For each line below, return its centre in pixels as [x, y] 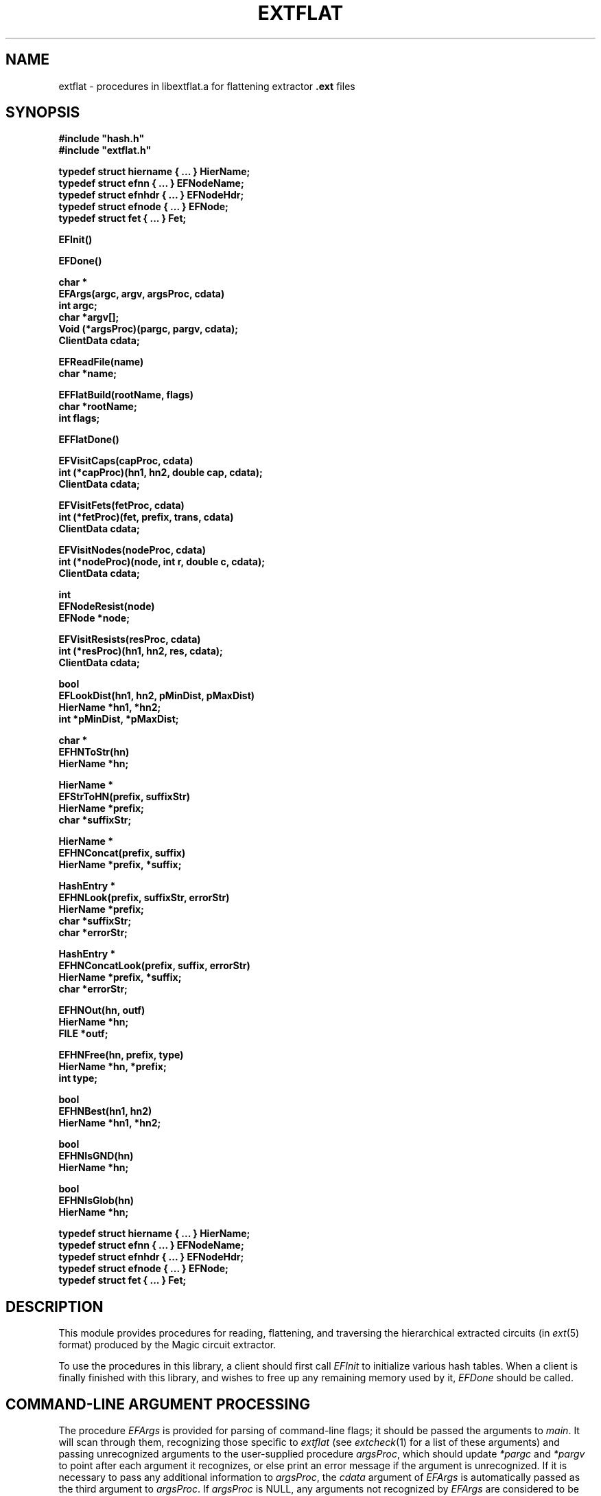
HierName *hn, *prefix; [113, 1067]
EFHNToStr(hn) [94, 752]
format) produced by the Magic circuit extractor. [167, 1345]
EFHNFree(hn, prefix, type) [121, 1055]
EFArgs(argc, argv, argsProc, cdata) [142, 294]
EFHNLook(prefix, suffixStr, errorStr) [144, 898]
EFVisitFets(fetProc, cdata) [121, 506]
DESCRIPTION [55, 1306]
